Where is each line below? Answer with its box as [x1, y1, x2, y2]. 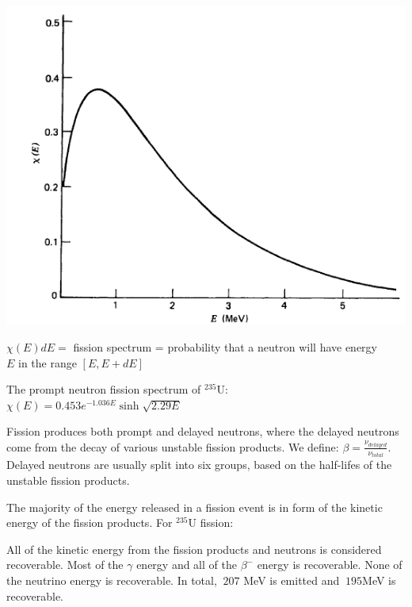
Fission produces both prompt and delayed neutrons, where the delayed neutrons [6, 423, 399, 440]
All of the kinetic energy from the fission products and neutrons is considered [6, 540, 382, 557]
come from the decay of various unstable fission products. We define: [6, 438, 339, 455]
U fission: [188, 514, 234, 531]
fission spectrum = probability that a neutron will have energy [73, 338, 377, 355]
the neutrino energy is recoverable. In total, [6, 571, 217, 588]
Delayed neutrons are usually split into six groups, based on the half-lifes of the [6, 456, 392, 473]
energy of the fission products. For [6, 514, 173, 531]
